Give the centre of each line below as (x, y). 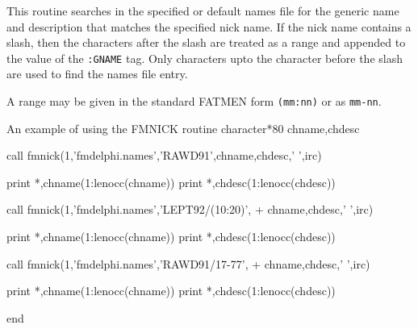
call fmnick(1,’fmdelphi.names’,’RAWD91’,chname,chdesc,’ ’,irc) (164, 155)
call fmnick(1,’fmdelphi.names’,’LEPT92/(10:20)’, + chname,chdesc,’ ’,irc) (190, 209)
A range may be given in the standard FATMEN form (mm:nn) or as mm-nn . (194, 101)
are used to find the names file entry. (97, 74)
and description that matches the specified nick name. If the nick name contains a (209, 26)
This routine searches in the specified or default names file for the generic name (203, 10)
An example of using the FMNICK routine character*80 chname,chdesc (183, 128)
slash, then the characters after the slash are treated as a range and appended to (206, 42)
